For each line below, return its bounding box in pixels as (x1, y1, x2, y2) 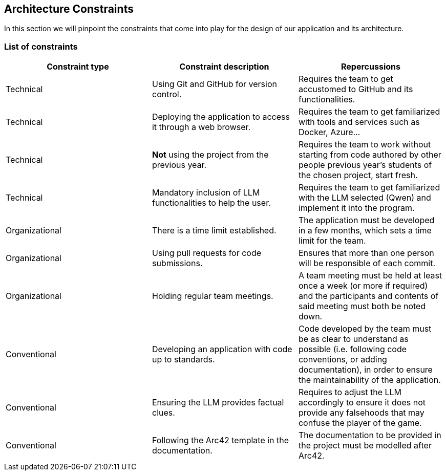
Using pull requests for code (152, 248, 262, 258)
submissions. (152, 258, 203, 269)
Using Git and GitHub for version (152, 79, 277, 90)
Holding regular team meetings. (152, 291, 273, 301)
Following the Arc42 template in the (152, 435, 289, 446)
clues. (152, 407, 175, 418)
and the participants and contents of (298, 291, 439, 301)
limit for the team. (298, 235, 366, 246)
